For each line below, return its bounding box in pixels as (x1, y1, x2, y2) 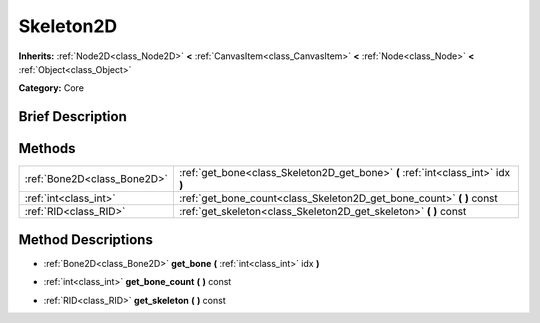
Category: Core (18, 82, 85, 94)
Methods (18, 140, 76, 157)
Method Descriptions (18, 231, 154, 248)
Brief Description (18, 108, 127, 125)
